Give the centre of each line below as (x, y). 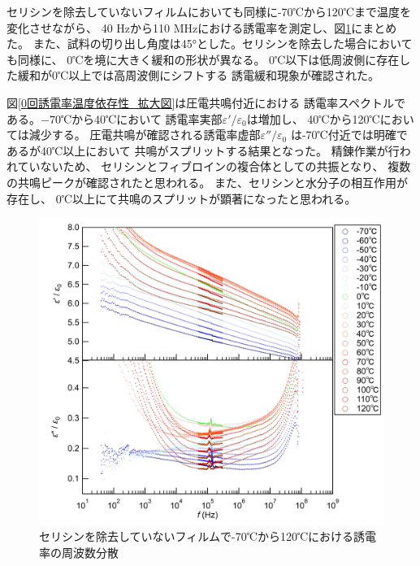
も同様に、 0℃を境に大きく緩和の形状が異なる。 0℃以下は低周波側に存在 (203, 59)
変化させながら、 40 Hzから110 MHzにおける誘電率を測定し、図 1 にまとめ (202, 27)
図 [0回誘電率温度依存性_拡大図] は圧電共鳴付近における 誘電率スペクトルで (206, 102)
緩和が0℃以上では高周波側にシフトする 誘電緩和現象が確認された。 (198, 75)
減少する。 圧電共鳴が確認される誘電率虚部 (145, 135)
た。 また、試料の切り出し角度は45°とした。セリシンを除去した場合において (210, 44)
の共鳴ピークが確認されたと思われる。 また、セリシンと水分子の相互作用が (207, 182)
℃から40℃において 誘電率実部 (141, 118)
